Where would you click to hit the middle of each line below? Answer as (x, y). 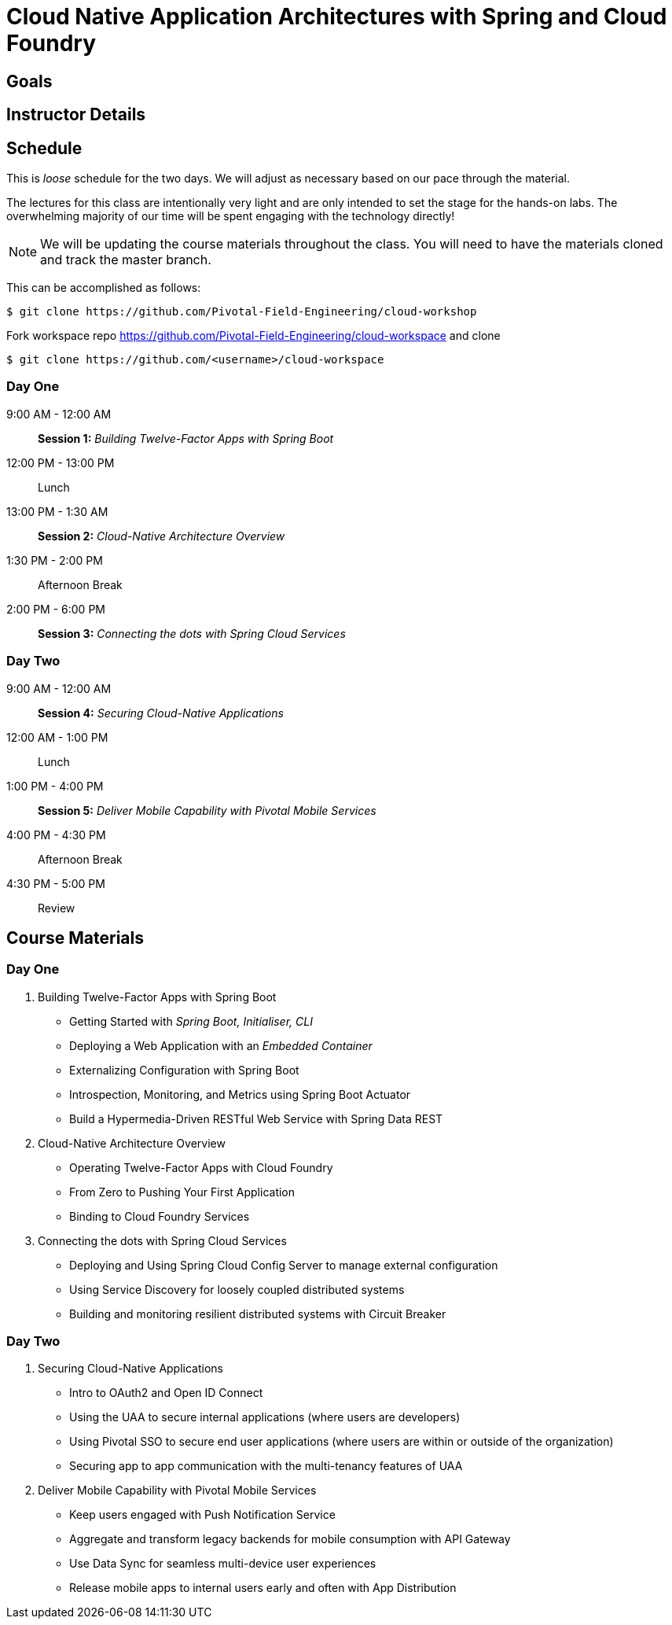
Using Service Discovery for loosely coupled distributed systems (237, 1289)
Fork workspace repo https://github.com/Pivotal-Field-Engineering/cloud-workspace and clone (253, 336)
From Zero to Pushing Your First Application (182, 1192)
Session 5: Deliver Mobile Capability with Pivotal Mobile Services (207, 810)
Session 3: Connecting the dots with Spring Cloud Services (192, 633)
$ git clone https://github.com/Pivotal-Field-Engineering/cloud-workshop (242, 312)
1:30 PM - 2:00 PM (55, 560)
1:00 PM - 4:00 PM (55, 786)
